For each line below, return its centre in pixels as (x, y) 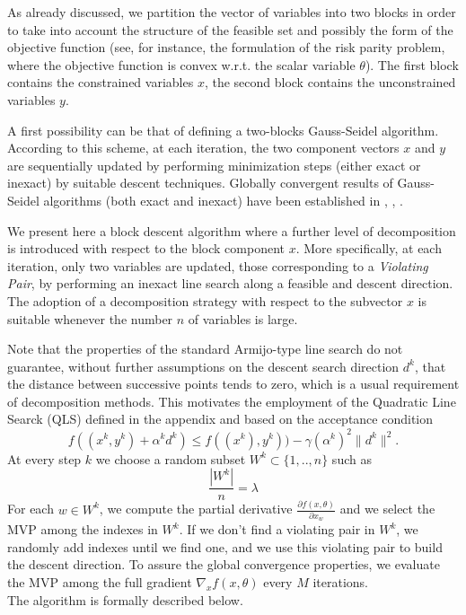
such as (352, 458)
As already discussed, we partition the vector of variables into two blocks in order (232, 12)
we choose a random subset (171, 458)
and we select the (387, 509)
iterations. (340, 582)
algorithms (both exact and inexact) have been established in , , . (223, 200)
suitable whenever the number (90, 318)
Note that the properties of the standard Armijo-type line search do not (205, 349)
